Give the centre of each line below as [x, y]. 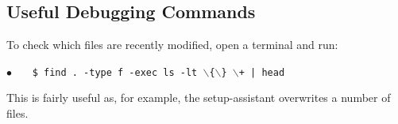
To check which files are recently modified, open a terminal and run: [172, 45]
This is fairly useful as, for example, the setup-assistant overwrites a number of [199, 98]
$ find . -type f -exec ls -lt [115, 72]
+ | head [262, 72]
